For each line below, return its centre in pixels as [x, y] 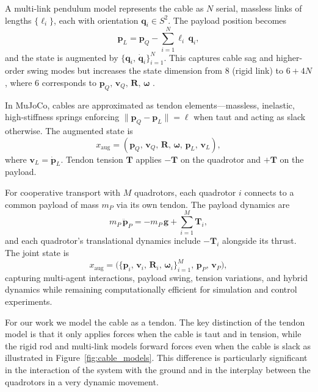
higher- [289, 57]
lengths [18, 20]
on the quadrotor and [221, 159]
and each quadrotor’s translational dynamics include [103, 241]
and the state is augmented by [62, 57]
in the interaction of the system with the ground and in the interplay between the [158, 370]
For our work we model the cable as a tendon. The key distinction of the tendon [155, 322]
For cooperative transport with [63, 192]
